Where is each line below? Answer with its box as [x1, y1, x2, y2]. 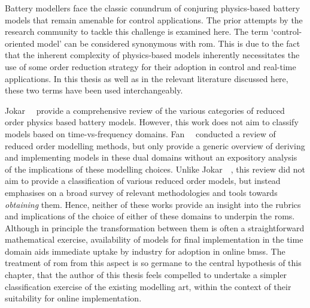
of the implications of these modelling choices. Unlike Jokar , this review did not [5, 162, 305, 175]
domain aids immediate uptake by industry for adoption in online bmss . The [5, 244, 285, 257]
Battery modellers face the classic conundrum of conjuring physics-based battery [5, 2, 300, 14]
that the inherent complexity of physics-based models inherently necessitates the [5, 49, 300, 61]
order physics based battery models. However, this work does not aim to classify [5, 116, 299, 128]
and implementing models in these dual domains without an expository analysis [5, 151, 297, 164]
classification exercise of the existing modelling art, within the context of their [5, 280, 291, 292]
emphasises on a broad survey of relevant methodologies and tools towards [5, 186, 278, 198]
